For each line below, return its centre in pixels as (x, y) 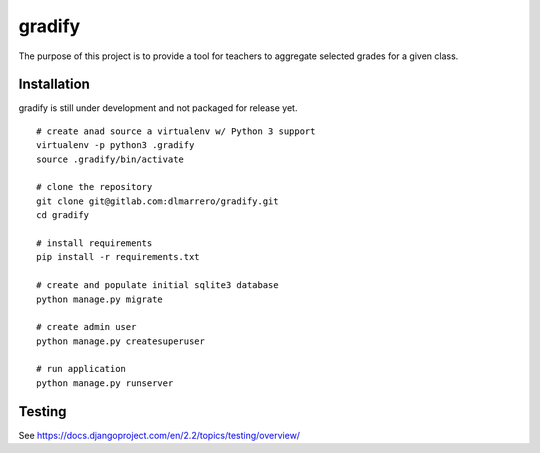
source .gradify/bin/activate (110, 159)
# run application (81, 369)
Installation (54, 84)
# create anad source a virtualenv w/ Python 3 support (176, 131)
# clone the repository (94, 187)
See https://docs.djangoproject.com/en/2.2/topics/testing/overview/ (159, 435)
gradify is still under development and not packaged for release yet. (158, 108)
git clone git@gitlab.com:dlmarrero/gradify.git (157, 201)
